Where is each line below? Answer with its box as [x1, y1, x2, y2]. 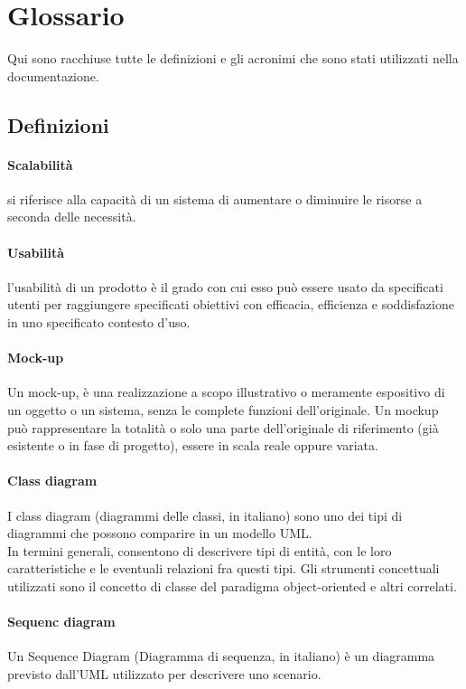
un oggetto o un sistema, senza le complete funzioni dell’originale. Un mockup [7, 401, 439, 420]
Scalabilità [7, 155, 73, 174]
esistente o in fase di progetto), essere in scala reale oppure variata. [7, 436, 378, 455]
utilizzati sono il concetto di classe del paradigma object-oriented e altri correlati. [7, 577, 457, 595]
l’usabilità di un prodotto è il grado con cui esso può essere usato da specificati [7, 277, 443, 296]
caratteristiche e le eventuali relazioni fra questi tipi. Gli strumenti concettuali [7, 559, 440, 578]
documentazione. [7, 66, 99, 85]
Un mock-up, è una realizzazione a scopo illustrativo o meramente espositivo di [7, 382, 445, 401]
